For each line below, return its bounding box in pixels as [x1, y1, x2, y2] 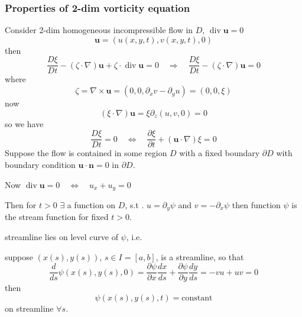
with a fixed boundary [179, 147, 260, 159]
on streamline [5, 302, 54, 314]
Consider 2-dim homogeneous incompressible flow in [5, 24, 193, 36]
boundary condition [5, 158, 76, 170]
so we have [5, 117, 44, 130]
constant [181, 293, 213, 302]
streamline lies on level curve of [5, 231, 118, 242]
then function [232, 198, 281, 211]
